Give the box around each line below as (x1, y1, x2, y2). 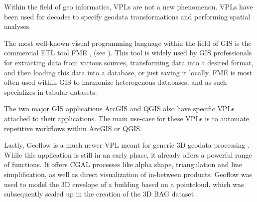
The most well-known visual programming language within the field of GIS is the (4, 37, 252, 48)
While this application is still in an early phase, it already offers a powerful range (4, 149, 252, 160)
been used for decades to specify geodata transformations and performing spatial (4, 11, 251, 21)
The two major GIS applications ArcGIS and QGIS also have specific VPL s (4, 103, 235, 114)
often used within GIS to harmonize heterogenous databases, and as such (4, 77, 227, 87)
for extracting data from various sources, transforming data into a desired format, (4, 57, 254, 67)
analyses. (4, 21, 31, 31)
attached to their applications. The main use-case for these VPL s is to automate (4, 113, 250, 123)
